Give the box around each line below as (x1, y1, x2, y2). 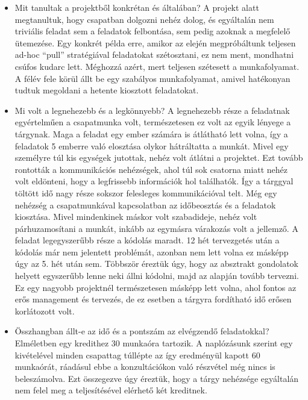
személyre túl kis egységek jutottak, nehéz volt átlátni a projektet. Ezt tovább (14, 151, 303, 164)
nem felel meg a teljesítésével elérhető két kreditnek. (14, 384, 207, 396)
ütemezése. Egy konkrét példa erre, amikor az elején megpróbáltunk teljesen (14, 36, 296, 49)
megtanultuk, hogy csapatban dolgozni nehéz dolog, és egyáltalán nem (14, 13, 274, 25)
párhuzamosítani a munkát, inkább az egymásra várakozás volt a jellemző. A (14, 222, 298, 234)
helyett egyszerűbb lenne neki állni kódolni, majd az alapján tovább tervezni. (14, 269, 299, 282)
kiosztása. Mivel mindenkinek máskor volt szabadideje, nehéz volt (14, 210, 257, 223)
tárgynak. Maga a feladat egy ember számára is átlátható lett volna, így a (14, 127, 288, 140)
